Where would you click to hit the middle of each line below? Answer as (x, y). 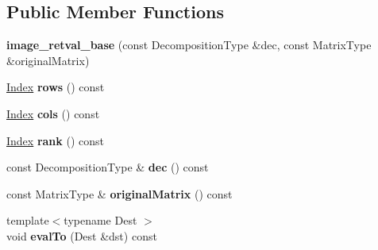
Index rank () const (55, 140)
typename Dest (100, 220)
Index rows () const (56, 87)
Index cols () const (53, 113)
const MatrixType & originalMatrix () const (120, 193)
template (28, 220)
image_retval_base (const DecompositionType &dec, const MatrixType (189, 45)
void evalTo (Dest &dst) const (82, 235)
